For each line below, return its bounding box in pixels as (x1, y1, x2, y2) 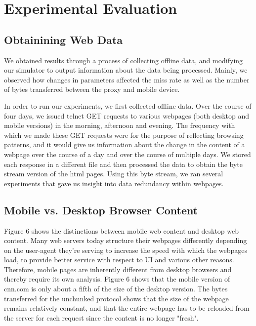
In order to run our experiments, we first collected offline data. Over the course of (4, 100, 252, 111)
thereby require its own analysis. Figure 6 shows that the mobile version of (4, 274, 230, 284)
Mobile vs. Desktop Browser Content (4, 202, 198, 217)
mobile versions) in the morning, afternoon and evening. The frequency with (4, 120, 235, 130)
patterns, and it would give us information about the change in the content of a (4, 139, 245, 150)
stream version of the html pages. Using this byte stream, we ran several (4, 168, 223, 179)
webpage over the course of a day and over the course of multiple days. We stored (4, 149, 251, 159)
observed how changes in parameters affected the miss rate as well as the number (4, 74, 250, 84)
